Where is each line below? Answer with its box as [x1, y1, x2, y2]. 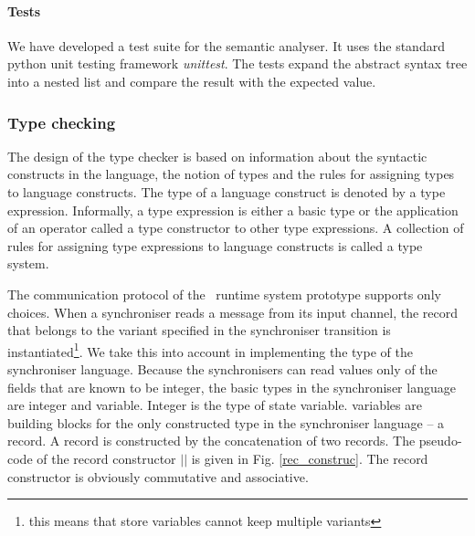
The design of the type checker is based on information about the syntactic [7, 146, 427, 165]
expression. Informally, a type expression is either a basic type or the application [7, 200, 459, 219]
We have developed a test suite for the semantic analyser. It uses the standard [7, 36, 445, 55]
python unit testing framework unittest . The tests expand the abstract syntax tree [7, 54, 468, 73]
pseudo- [418, 431, 462, 450]
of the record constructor [37, 448, 176, 468]
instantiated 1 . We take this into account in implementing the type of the [7, 339, 413, 361]
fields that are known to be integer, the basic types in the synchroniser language [7, 377, 456, 396]
